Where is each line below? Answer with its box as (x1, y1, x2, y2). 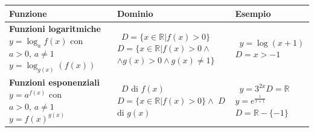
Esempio (235, 7, 271, 19)
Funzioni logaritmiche (9, 22, 101, 35)
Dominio (117, 7, 153, 19)
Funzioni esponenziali (9, 76, 100, 89)
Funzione (9, 7, 47, 19)
